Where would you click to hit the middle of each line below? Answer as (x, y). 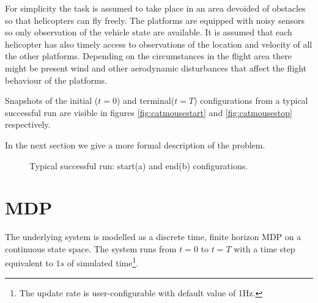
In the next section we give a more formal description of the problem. (135, 144)
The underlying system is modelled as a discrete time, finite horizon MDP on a (153, 237)
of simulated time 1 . (103, 262)
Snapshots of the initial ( (52, 100)
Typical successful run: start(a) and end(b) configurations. (139, 165)
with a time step (264, 248)
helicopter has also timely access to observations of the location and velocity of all (159, 44)
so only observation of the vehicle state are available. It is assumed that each (149, 32)
